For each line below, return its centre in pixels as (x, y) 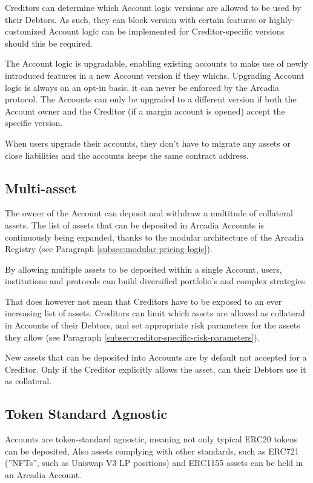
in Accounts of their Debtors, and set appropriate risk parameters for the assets (153, 325)
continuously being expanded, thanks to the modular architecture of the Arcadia (154, 237)
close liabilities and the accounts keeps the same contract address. (127, 155)
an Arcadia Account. (43, 475)
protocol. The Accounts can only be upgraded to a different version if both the (151, 99)
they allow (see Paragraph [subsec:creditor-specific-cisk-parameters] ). (132, 337)
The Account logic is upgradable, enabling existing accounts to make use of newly (156, 63)
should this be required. (49, 43)
